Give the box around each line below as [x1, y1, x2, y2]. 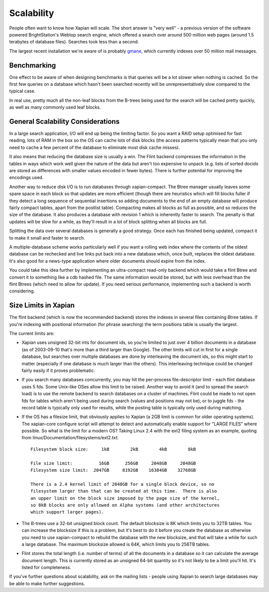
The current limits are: [9, 330, 55, 336]
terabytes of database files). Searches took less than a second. [9, 39, 139, 45]
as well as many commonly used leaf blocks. [9, 104, 101, 110]
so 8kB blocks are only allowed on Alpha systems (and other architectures [30, 502, 220, 508]
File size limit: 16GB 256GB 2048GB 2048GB [30, 460, 196, 466]
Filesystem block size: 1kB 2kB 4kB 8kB [30, 446, 196, 452]
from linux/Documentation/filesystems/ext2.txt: [21, 435, 119, 441]
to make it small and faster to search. [9, 235, 85, 241]
